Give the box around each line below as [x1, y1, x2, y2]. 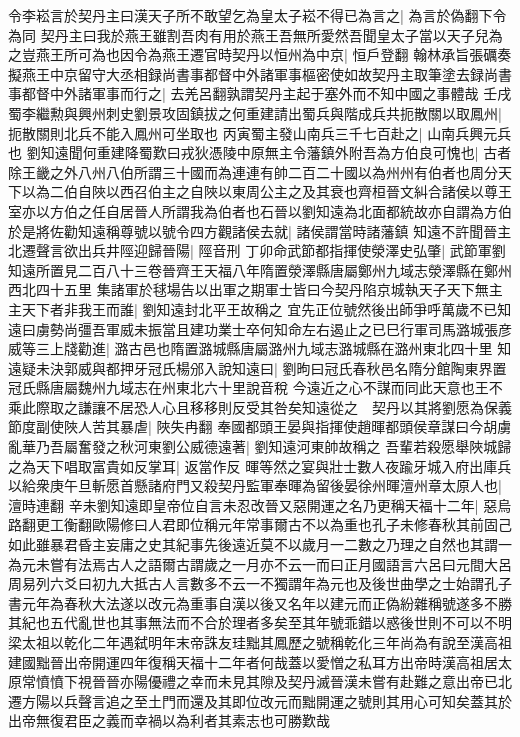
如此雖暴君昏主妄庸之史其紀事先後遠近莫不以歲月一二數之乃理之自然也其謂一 [8, 534, 512, 555]
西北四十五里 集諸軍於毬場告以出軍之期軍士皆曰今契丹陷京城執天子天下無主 [8, 279, 503, 300]
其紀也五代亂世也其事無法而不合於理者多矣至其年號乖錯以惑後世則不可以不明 [8, 612, 512, 633]
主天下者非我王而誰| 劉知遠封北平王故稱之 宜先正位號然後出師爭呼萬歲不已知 [8, 298, 512, 319]
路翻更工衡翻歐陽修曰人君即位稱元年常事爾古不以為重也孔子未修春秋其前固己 [8, 514, 512, 535]
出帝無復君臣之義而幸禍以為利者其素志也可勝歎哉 [8, 710, 330, 731]
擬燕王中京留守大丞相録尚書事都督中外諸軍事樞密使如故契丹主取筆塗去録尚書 [8, 63, 512, 84]
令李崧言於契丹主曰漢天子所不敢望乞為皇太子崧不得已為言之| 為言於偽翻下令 [8, 5, 507, 25]
